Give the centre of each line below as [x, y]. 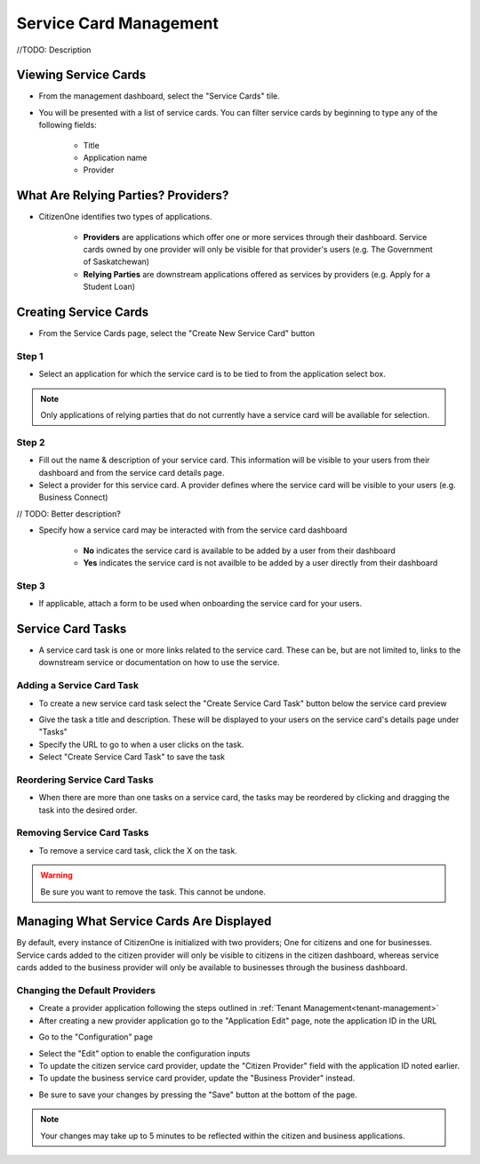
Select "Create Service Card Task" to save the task [132, 757]
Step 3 [31, 585]
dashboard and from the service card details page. [132, 472]
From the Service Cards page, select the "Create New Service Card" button [177, 333]
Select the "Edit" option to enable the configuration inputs [144, 1053]
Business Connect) [73, 497]
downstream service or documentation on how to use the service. [159, 662]
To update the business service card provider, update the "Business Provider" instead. [197, 1078]
